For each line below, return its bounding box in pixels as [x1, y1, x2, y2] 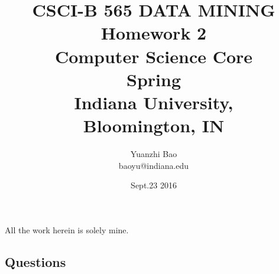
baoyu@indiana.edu [118, 159, 189, 171]
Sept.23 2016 [131, 179, 177, 191]
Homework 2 [100, 21, 207, 45]
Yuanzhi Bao [130, 148, 177, 160]
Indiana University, [74, 90, 233, 114]
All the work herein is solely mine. [5, 223, 129, 236]
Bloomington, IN [83, 113, 225, 138]
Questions [5, 252, 66, 270]
